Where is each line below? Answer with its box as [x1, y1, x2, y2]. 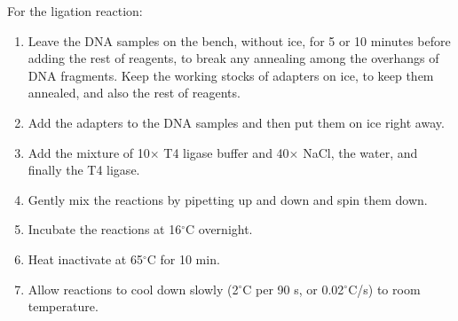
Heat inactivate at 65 [28, 249, 143, 268]
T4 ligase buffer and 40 [163, 143, 289, 161]
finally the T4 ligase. [28, 160, 140, 179]
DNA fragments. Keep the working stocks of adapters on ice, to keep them [28, 66, 434, 84]
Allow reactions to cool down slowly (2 [28, 279, 239, 298]
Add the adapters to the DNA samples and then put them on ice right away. [28, 113, 445, 131]
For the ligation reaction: [7, 2, 143, 20]
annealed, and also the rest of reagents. [28, 83, 241, 102]
